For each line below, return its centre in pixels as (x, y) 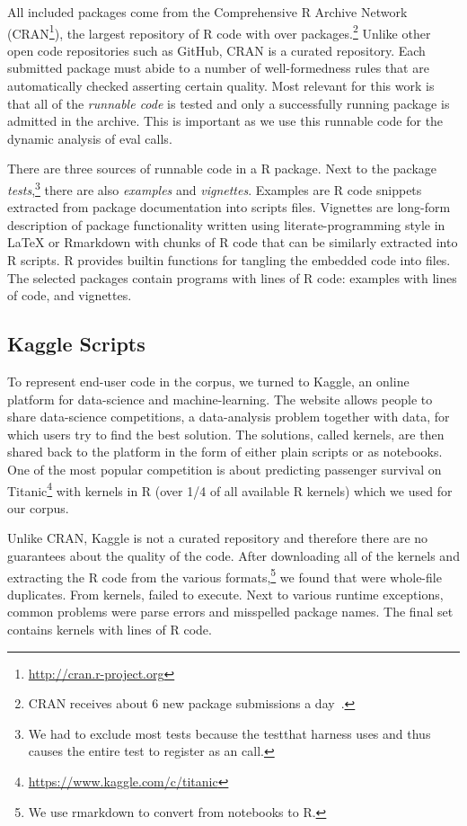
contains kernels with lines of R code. (110, 630)
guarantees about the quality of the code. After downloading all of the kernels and (233, 556)
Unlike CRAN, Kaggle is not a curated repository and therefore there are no (218, 538)
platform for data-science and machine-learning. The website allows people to (220, 399)
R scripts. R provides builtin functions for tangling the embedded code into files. (229, 260)
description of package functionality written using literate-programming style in (226, 224)
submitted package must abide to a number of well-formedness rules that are (218, 68)
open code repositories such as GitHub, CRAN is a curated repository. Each (216, 50)
